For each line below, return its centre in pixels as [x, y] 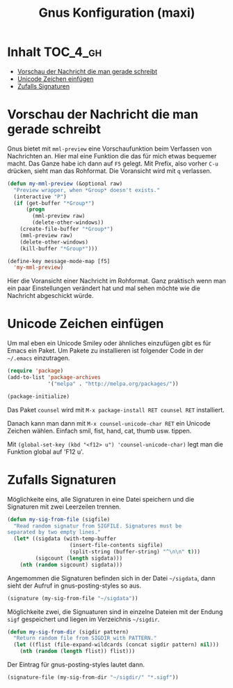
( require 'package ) [35, 371]
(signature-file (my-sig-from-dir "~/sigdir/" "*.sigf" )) [93, 678]
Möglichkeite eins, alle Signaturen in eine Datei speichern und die [101, 499]
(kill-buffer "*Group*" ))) [59, 248]
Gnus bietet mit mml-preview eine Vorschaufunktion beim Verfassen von [110, 149]
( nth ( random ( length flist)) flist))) [78, 651]
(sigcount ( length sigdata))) [79, 558]
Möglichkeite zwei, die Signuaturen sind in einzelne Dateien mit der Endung [115, 611]
